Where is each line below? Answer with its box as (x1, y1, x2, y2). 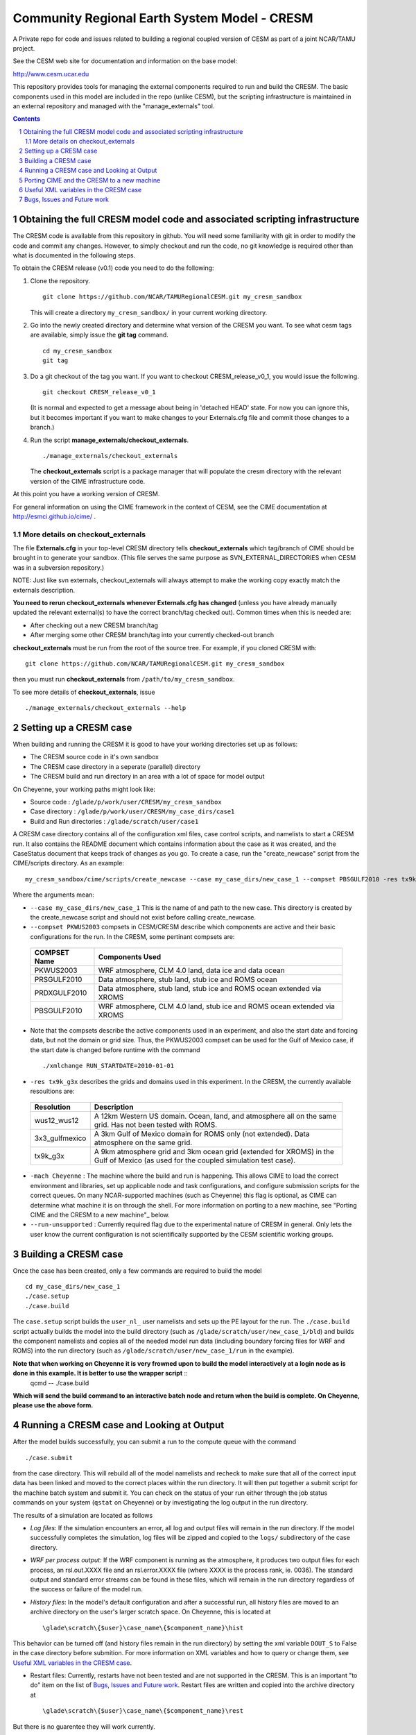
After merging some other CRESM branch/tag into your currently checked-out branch (30, 631, 275, 639)
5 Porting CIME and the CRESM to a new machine (19, 176, 161, 184)
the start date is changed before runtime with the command (30, 1045, 200, 1054)
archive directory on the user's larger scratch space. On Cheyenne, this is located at (30, 1607, 271, 1616)
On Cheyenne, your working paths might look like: (12, 785, 156, 793)
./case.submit (25, 1454, 73, 1462)
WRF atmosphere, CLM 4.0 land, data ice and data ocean (98, 965, 285, 975)
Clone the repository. (30, 276, 90, 285)
